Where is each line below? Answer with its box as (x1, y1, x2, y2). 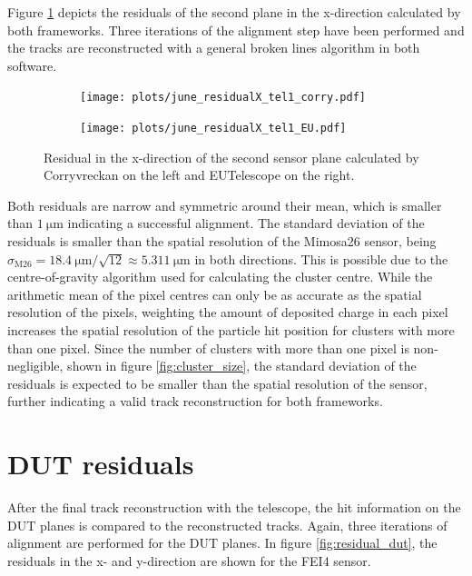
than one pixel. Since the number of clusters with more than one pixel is (7, 338, 409, 357)
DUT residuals (7, 445, 194, 482)
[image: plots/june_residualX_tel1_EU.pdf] (80, 122, 347, 135)
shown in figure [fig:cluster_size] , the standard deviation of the (67, 356, 417, 375)
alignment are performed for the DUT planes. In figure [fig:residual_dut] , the (7, 533, 438, 552)
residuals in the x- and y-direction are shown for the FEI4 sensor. (7, 551, 371, 570)
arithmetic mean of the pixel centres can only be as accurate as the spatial (7, 284, 422, 303)
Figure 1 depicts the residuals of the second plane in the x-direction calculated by (7, 3, 461, 21)
